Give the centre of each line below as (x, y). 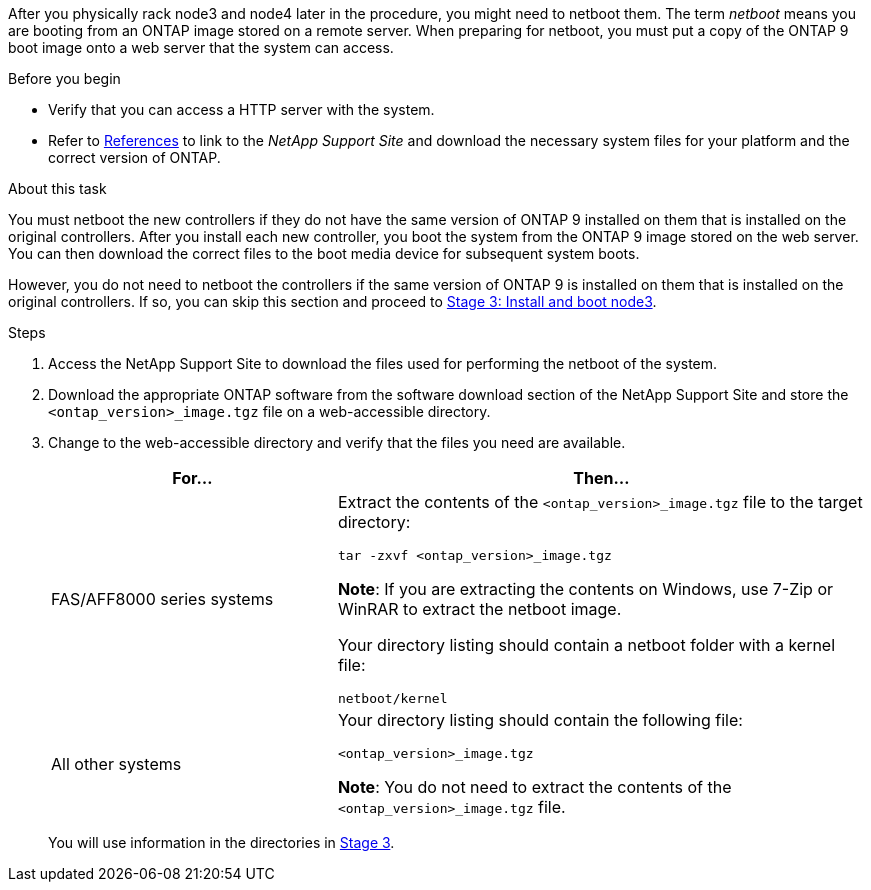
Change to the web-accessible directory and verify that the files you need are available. (337, 442)
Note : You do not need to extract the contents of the (534, 787)
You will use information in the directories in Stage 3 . (221, 842)
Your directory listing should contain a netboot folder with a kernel (586, 645)
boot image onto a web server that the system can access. (201, 47)
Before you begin (64, 78)
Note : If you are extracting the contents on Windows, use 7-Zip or (585, 589)
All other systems (116, 763)
